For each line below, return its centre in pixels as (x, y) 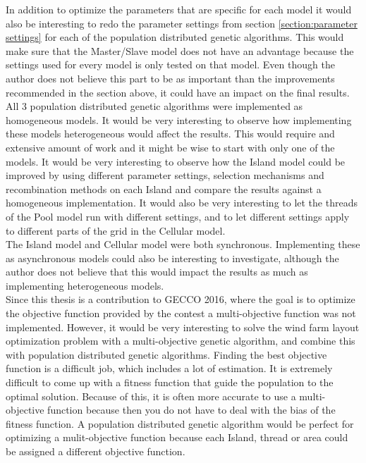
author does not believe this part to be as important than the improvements (170, 78)
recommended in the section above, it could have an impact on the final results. (178, 92)
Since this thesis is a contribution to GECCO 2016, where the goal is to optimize (181, 299)
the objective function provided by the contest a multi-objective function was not (181, 313)
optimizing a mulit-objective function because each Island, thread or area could (177, 437)
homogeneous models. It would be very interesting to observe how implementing (179, 119)
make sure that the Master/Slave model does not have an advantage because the (180, 50)
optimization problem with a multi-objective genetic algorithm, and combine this (181, 341)
